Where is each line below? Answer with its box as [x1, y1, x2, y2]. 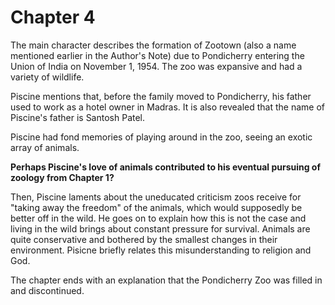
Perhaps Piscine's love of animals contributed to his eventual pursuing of [10, 161, 322, 173]
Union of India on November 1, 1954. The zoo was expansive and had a [10, 60, 303, 72]
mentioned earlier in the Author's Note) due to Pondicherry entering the [10, 49, 305, 61]
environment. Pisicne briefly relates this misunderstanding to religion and [10, 244, 312, 256]
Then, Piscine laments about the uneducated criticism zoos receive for [10, 191, 302, 203]
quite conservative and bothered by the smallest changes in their [10, 233, 278, 245]
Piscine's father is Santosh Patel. [10, 111, 146, 123]
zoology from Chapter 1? [10, 171, 115, 183]
